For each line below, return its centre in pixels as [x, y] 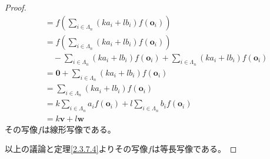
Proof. [16, 7]
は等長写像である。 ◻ [194, 149]
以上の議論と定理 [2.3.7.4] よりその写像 [76, 149]
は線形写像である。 [79, 129]
